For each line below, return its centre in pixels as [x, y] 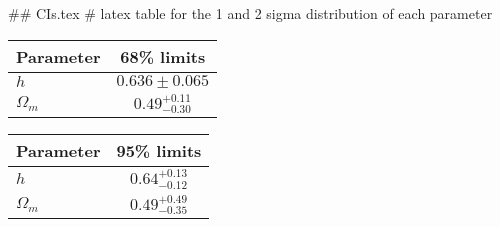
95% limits [159, 151]
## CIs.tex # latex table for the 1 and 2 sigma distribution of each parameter [250, 13]
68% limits [163, 56]
